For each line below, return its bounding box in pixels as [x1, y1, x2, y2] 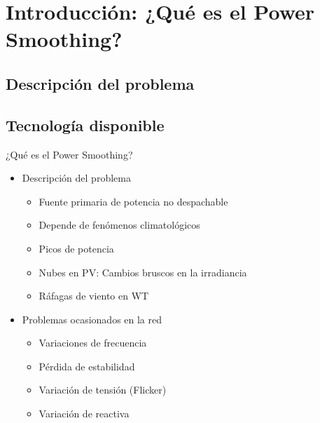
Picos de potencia [39, 241, 114, 255]
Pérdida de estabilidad [39, 358, 135, 373]
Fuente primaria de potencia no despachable [39, 194, 228, 208]
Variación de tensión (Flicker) [39, 382, 167, 397]
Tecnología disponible [6, 114, 165, 135]
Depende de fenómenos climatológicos [39, 217, 200, 232]
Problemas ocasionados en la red [22, 311, 162, 326]
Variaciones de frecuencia [39, 335, 147, 350]
